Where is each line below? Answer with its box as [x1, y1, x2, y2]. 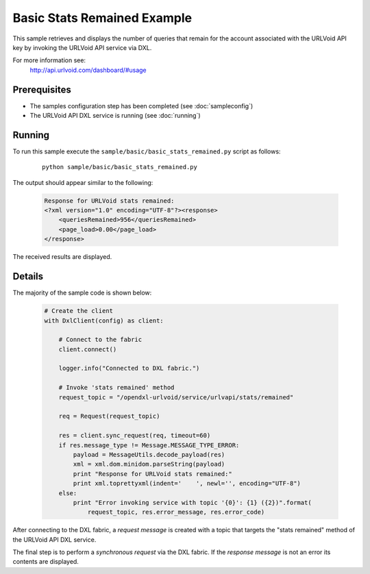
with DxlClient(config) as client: [44, 316, 164, 325]
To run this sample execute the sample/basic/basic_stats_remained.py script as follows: [12, 147, 281, 155]
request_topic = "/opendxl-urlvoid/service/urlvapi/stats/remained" [58, 393, 294, 401]
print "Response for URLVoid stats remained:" [73, 470, 232, 477]
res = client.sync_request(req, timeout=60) [58, 432, 211, 440]
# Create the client [44, 307, 113, 315]
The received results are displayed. [12, 253, 112, 261]
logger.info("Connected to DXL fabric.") [58, 364, 200, 373]
